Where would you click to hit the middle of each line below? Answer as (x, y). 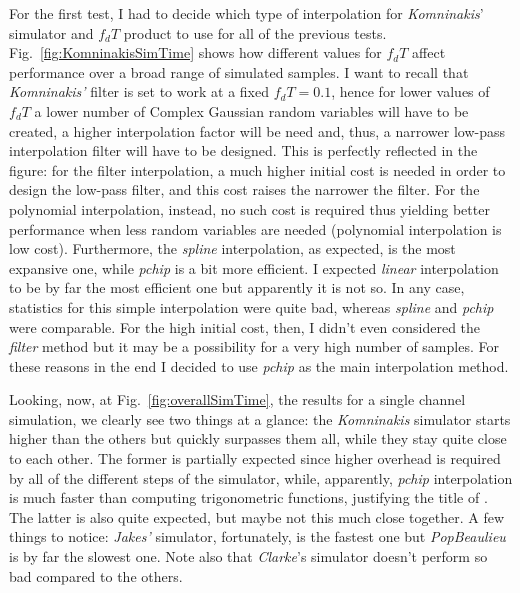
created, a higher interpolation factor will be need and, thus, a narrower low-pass (257, 130)
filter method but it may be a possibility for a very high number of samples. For (254, 346)
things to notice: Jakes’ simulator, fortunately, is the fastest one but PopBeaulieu (257, 536)
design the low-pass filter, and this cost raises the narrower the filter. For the (244, 189)
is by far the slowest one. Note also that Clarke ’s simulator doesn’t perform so (248, 556)
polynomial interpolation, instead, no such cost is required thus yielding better (249, 208)
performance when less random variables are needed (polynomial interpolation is (255, 228)
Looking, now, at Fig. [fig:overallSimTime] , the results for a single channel (237, 399)
